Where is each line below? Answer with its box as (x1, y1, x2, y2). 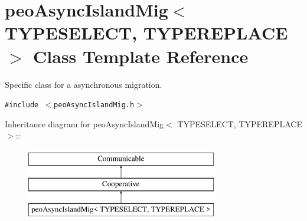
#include (5, 101, 39, 110)
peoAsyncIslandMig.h (54, 101, 135, 110)
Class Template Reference (33, 44, 249, 68)
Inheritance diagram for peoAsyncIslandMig (5, 117, 164, 130)
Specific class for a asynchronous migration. (5, 78, 162, 90)
